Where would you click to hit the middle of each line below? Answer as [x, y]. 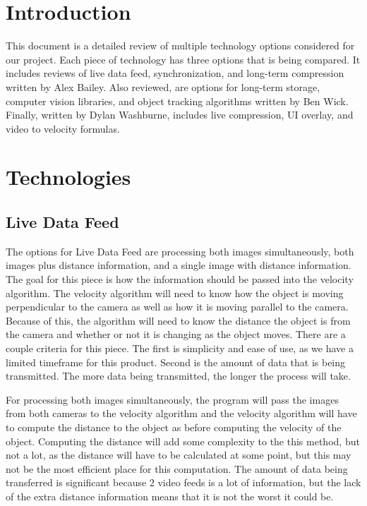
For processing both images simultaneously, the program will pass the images [172, 399]
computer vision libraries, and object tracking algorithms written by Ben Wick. [177, 101]
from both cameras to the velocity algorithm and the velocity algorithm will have [181, 413]
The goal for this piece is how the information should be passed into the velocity [180, 279]
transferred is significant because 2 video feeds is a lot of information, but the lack [183, 482]
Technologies [68, 177]
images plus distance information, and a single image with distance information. [179, 265]
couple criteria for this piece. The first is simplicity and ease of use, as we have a [180, 348]
